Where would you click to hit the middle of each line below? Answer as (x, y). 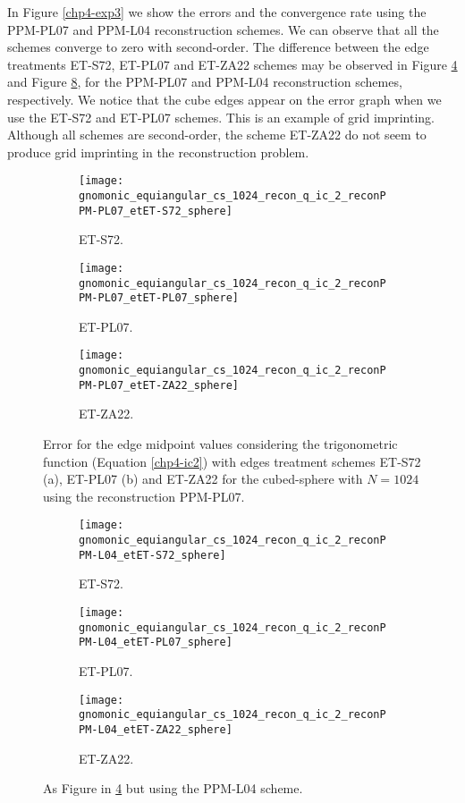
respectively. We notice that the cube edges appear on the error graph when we (224, 99)
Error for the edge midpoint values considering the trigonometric (220, 444)
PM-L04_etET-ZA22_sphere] (156, 729)
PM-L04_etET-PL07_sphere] (156, 642)
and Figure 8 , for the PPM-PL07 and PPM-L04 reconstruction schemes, (205, 82)
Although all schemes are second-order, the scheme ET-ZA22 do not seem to (217, 135)
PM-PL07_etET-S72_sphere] (156, 211)
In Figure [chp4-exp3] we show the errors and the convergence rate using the (217, 12)
